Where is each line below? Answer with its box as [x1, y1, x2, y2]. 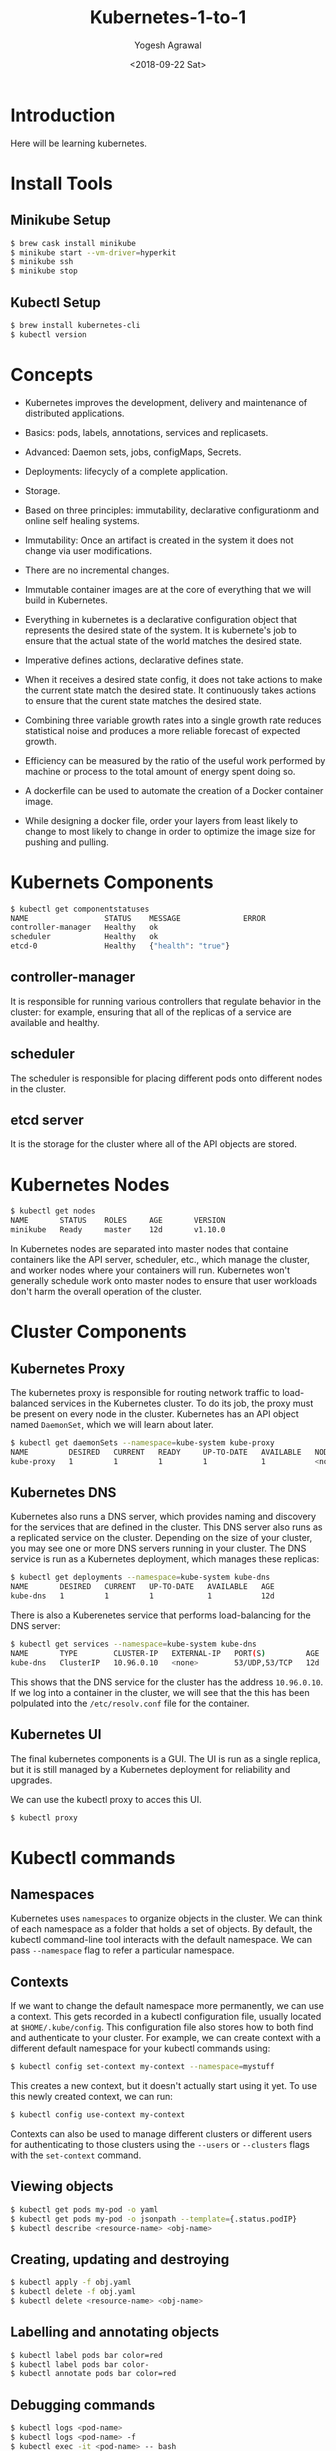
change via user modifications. [24, 544, 153, 556]
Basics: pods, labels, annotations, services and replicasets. [24, 426, 269, 438]
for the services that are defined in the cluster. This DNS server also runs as [10, 1521, 323, 1533]
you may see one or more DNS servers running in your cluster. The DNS [10, 1542, 307, 1555]
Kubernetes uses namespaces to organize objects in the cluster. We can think [10, 1912, 323, 1925]
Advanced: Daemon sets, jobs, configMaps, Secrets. [24, 446, 242, 458]
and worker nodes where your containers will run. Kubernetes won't [10, 1264, 291, 1276]
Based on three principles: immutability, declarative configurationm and [24, 504, 320, 516]
